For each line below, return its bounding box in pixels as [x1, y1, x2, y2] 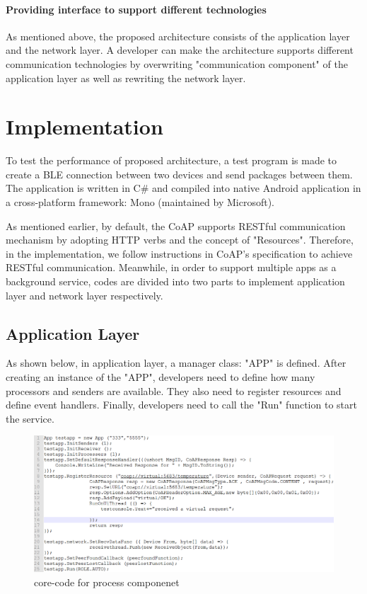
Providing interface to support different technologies [6, 1, 267, 16]
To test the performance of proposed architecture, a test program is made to [6, 153, 337, 168]
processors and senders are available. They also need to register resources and [6, 383, 342, 398]
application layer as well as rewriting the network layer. [6, 70, 246, 85]
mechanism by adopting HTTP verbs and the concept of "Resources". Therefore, [6, 232, 354, 247]
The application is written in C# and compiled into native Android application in [6, 181, 361, 195]
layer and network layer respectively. [6, 287, 163, 302]
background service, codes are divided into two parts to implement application [6, 274, 345, 289]
